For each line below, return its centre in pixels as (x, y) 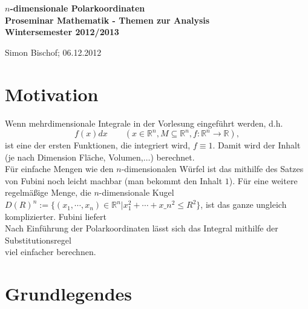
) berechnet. (172, 157)
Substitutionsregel (38, 240)
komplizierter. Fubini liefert (56, 216)
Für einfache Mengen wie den (59, 169)
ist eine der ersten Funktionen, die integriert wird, (98, 145)
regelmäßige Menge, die (48, 192)
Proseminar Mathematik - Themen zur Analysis (107, 20)
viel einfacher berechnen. (51, 252)
